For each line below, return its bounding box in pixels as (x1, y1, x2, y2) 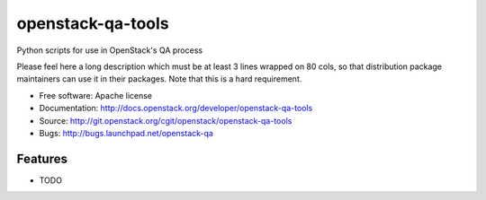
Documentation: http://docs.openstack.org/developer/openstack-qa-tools (39, 103, 313, 114)
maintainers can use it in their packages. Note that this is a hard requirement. (16, 74, 302, 84)
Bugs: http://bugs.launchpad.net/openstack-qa (39, 127, 213, 138)
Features (16, 151, 67, 166)
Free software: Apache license (39, 90, 153, 100)
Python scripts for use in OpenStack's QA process (16, 45, 202, 56)
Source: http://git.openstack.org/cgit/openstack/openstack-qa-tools (39, 115, 292, 126)
